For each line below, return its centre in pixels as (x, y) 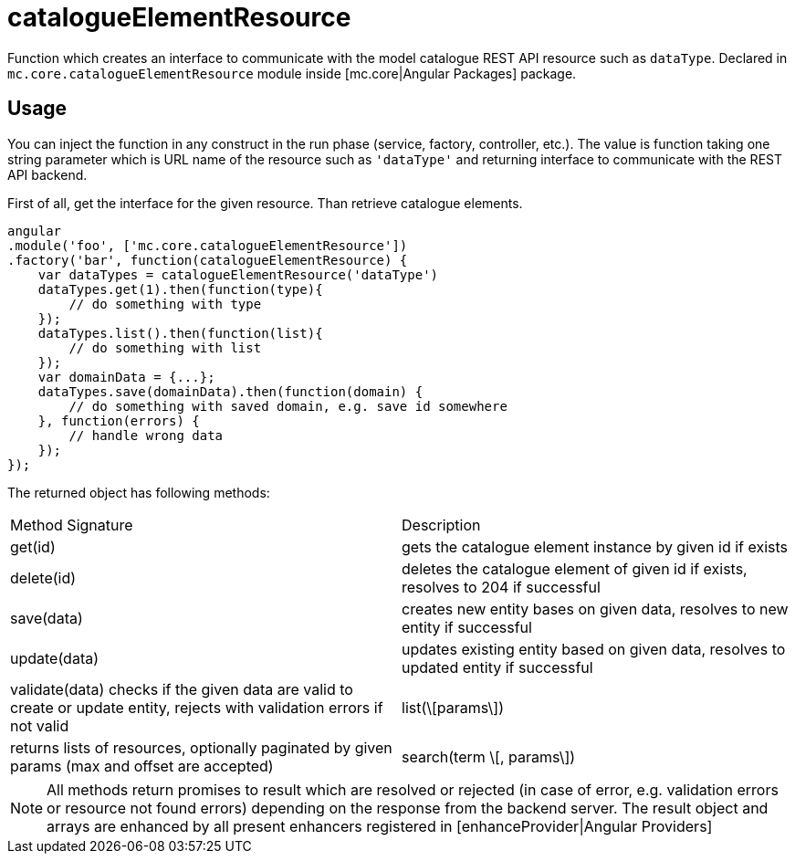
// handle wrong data (146, 435)
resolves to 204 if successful (501, 587)
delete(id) (43, 577)
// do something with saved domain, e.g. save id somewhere (288, 406)
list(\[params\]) (453, 707)
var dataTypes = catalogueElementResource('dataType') (238, 274)
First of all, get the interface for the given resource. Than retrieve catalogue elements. (265, 203)
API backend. (47, 174)
